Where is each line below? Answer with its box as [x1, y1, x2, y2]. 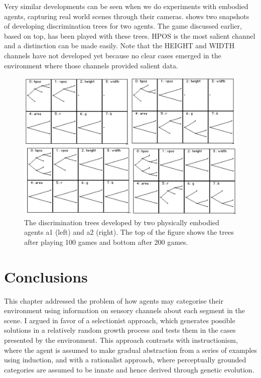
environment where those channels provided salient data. [4, 60, 178, 70]
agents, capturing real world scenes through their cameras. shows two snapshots [4, 11, 249, 21]
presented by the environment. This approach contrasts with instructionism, [4, 335, 238, 345]
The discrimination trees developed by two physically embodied [24, 217, 219, 227]
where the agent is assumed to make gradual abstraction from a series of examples [4, 344, 257, 355]
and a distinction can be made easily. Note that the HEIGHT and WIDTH [4, 40, 235, 51]
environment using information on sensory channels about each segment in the [4, 305, 245, 316]
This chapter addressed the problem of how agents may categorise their [4, 295, 223, 306]
